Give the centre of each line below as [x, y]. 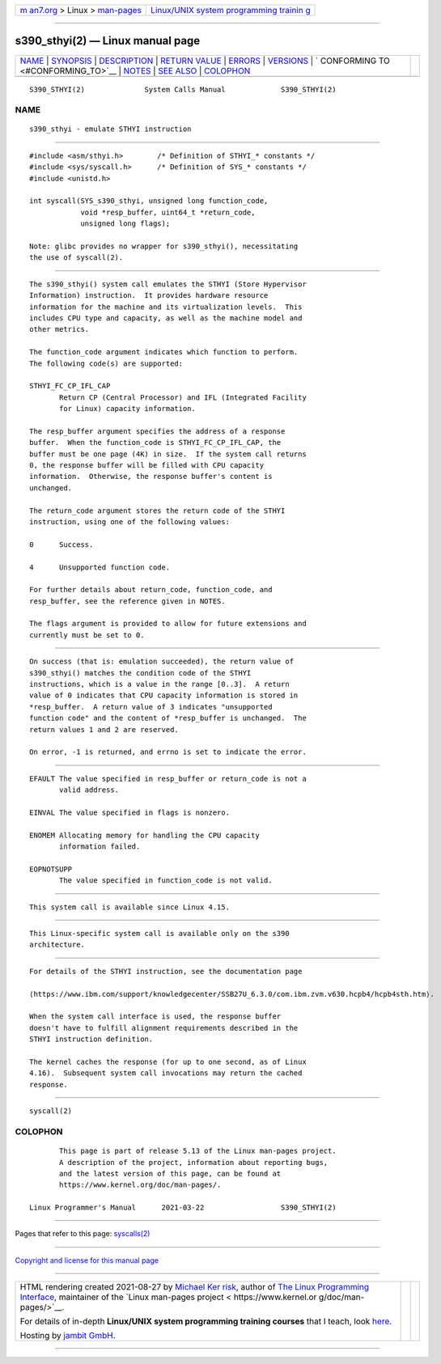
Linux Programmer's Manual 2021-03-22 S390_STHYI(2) [183, 1208]
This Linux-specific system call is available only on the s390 [160, 934]
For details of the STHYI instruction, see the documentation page [166, 971]
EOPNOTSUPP [51, 869]
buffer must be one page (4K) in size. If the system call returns [168, 454]
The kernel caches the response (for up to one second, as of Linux [168, 1061]
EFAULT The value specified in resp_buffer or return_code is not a [168, 778]
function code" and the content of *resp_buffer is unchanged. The [168, 718]
